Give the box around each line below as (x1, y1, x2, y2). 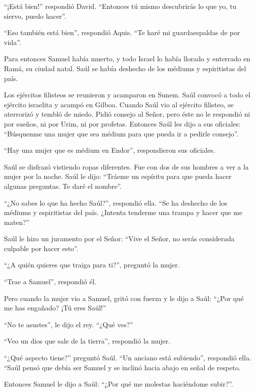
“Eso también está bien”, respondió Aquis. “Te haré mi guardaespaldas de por (4, 27, 240, 38)
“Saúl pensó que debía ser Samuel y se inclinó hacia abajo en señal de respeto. (4, 362, 241, 372)
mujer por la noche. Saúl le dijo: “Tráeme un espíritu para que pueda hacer (4, 171, 232, 181)
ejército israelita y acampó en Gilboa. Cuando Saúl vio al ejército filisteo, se (4, 99, 234, 109)
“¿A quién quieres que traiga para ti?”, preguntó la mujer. (4, 260, 180, 270)
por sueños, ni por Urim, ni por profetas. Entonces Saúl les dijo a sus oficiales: (4, 118, 241, 129)
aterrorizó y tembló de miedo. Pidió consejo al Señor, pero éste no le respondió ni (4, 109, 250, 119)
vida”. (4, 37, 21, 47)
